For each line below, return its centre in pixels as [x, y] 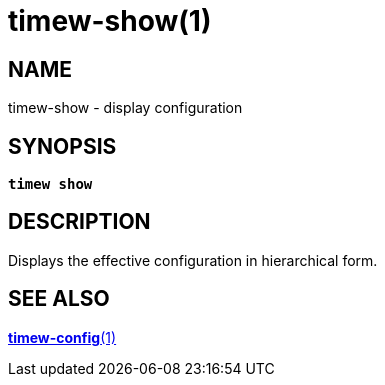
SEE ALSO [59, 299]
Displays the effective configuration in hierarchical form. [193, 260]
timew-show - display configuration [125, 108]
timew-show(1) [110, 21]
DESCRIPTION [79, 222]
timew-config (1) [62, 337]
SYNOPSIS [62, 146]
